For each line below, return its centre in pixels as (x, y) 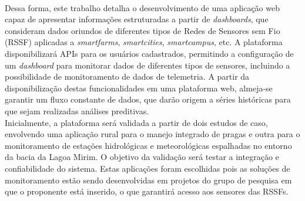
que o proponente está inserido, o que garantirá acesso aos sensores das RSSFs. (147, 191)
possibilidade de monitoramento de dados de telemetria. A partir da (127, 76)
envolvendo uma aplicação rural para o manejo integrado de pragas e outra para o (152, 134)
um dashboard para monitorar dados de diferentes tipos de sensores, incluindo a (148, 65)
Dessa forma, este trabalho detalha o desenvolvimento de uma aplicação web (142, 7)
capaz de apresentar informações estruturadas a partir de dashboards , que (137, 19)
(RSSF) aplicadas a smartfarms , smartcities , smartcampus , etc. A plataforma (144, 42)
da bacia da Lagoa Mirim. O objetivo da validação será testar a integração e (142, 157)
